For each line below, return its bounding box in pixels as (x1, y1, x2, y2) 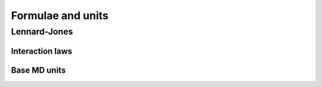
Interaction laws (11, 46, 73, 56)
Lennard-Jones (11, 26, 73, 37)
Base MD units (11, 65, 66, 75)
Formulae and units (11, 9, 109, 22)
